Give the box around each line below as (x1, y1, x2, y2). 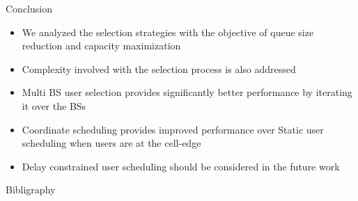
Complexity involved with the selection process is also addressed (22, 61, 296, 76)
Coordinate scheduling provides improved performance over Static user (22, 122, 324, 136)
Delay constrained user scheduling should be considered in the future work (22, 159, 340, 173)
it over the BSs (22, 98, 86, 113)
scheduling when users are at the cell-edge (22, 136, 201, 150)
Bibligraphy (6, 182, 56, 197)
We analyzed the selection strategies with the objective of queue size (22, 24, 314, 39)
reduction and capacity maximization (22, 38, 181, 53)
